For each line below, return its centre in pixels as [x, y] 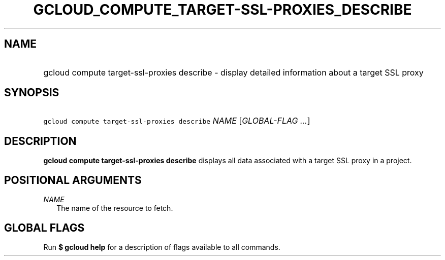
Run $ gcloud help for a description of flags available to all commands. [162, 247]
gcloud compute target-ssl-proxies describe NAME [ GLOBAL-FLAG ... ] [177, 121]
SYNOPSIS [32, 93]
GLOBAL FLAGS [44, 228]
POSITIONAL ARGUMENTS [73, 180]
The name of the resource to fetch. [115, 208]
